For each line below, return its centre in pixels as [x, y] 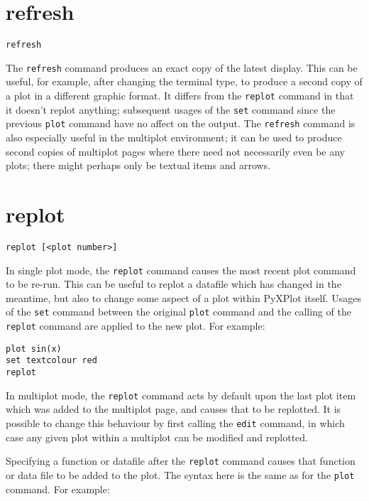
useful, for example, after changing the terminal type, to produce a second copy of [184, 81]
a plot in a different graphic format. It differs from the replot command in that [180, 96]
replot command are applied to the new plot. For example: [136, 326]
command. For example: [58, 489]
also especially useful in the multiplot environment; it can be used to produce [174, 137]
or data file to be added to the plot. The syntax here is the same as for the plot [180, 474]
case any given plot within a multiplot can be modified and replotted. [157, 437]
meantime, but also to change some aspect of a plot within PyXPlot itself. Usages [183, 297]
